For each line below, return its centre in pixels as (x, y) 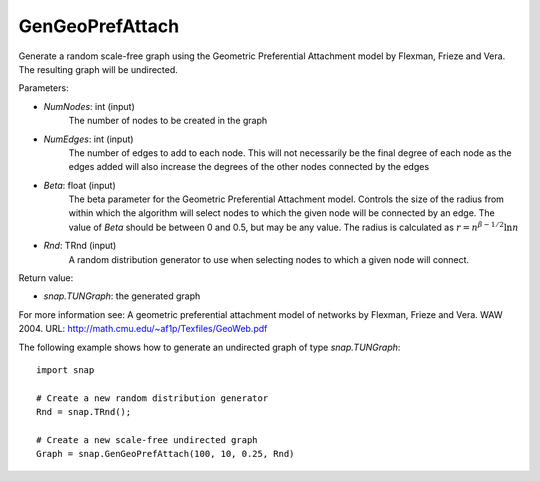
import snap (65, 369)
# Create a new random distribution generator (152, 398)
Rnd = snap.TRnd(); (84, 412)
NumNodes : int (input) (89, 106)
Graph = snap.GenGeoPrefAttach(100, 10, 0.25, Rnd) (165, 454)
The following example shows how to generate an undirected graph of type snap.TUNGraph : (209, 347)
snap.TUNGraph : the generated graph (122, 296)
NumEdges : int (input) (88, 139)
